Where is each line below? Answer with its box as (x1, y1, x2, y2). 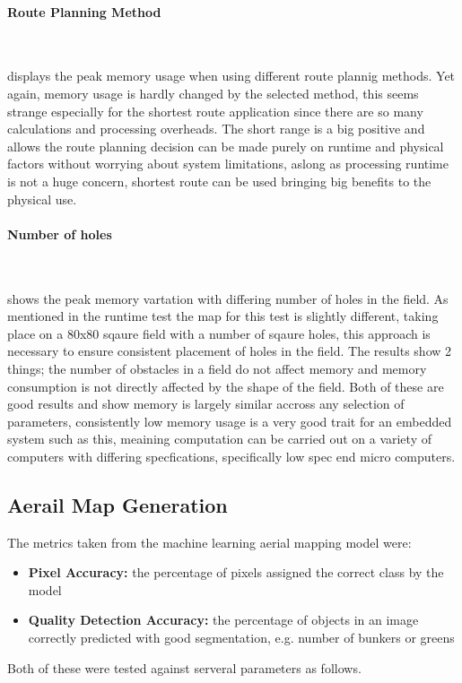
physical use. (7, 189, 77, 208)
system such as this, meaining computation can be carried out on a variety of (7, 429, 431, 448)
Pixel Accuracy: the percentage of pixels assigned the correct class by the (28, 563, 444, 582)
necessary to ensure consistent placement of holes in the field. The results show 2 (7, 341, 452, 360)
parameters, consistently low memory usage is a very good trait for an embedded (7, 411, 452, 430)
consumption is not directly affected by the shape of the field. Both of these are (7, 376, 444, 395)
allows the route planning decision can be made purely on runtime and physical (7, 136, 444, 155)
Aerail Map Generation (7, 490, 228, 518)
